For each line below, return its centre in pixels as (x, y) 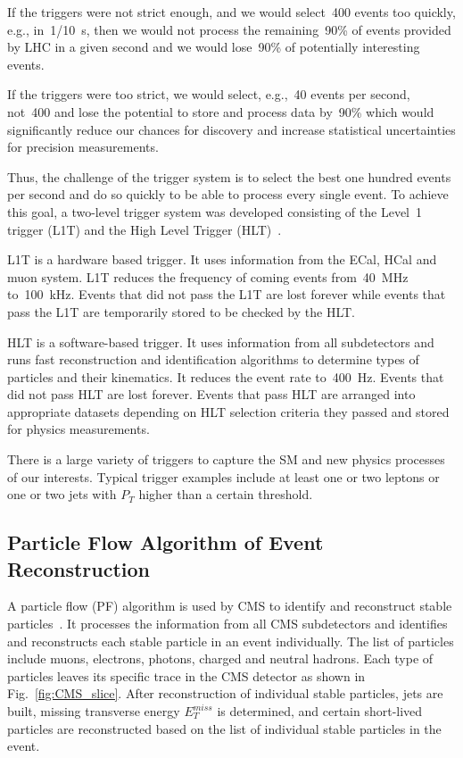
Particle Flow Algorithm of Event (165, 542)
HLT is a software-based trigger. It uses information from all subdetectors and (221, 342)
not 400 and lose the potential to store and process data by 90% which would (221, 111)
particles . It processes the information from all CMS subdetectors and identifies (227, 624)
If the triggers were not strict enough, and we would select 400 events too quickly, (231, 12)
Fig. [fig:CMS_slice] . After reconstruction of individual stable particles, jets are (225, 693)
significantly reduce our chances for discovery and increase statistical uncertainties (231, 129)
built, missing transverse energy (94, 711)
